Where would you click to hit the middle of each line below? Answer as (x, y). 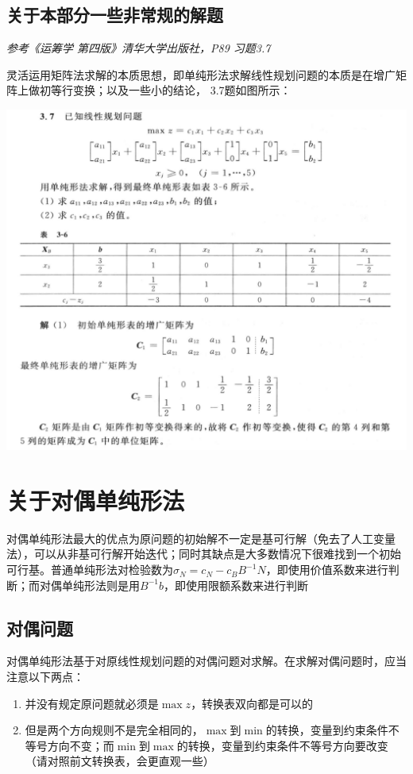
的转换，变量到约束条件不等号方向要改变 (282, 745)
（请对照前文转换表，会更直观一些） (120, 761)
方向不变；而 (81, 745)
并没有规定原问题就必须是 (92, 703)
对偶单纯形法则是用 (89, 585)
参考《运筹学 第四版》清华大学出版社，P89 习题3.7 (139, 48)
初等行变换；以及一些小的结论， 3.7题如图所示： (165, 90)
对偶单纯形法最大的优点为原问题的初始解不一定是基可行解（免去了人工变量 (201, 538)
